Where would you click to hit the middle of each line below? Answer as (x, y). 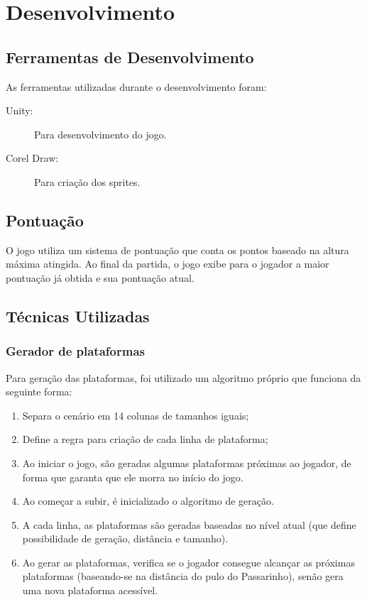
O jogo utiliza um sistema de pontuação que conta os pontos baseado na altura (177, 250)
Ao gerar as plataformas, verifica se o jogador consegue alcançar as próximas (188, 562)
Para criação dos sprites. (87, 181)
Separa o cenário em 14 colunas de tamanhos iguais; (136, 415)
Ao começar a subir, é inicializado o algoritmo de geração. (148, 501)
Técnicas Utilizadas (78, 316)
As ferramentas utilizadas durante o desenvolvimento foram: (136, 86)
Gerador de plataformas (75, 351)
